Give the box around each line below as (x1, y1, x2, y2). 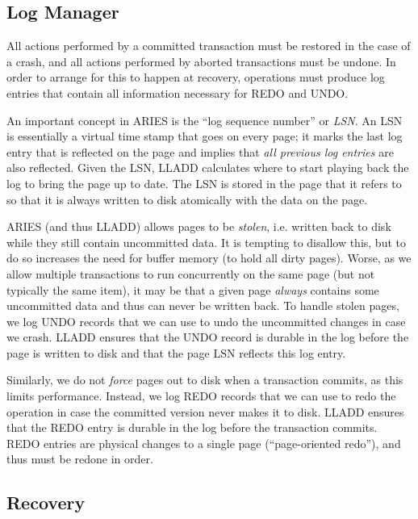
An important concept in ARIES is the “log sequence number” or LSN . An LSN (6, 111, 403, 128)
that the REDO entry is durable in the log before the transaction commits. (6, 419, 378, 436)
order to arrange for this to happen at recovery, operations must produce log (6, 69, 385, 86)
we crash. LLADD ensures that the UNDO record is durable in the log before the (6, 329, 409, 345)
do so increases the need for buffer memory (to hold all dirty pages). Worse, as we (6, 249, 412, 266)
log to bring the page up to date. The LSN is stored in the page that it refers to (6, 174, 402, 191)
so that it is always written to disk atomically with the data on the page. (6, 190, 368, 207)
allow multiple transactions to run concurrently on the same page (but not (6, 265, 375, 282)
